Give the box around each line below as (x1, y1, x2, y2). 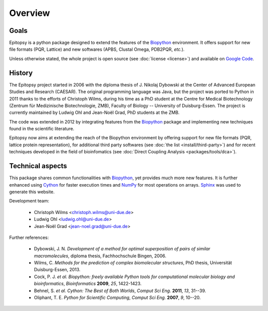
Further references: (9, 234, 49, 240)
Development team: (9, 198, 50, 204)
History (9, 69, 33, 77)
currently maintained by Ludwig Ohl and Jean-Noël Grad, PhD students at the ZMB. (9, 109, 180, 115)
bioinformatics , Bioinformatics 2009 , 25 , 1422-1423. (34, 281, 142, 287)
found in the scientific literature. (9, 126, 74, 132)
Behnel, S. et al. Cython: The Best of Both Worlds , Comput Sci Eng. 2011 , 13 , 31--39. (34, 288, 206, 294)
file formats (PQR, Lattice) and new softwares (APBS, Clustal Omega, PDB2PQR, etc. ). (9, 46, 185, 52)
